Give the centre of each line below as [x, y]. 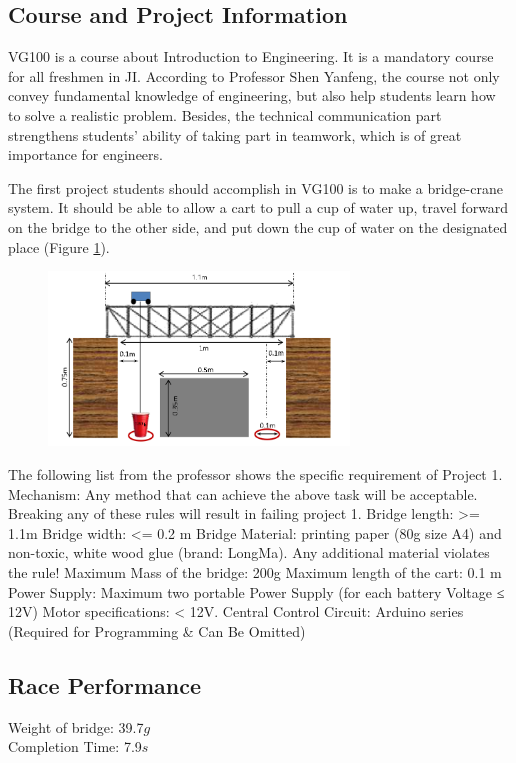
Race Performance [105, 684]
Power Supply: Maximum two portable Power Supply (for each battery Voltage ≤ [256, 591]
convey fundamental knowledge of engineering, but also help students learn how [252, 95]
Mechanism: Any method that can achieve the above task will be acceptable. [243, 493]
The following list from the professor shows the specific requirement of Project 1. [255, 474]
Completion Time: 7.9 [75, 746]
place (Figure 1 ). [59, 246]
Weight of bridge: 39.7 [76, 726]
